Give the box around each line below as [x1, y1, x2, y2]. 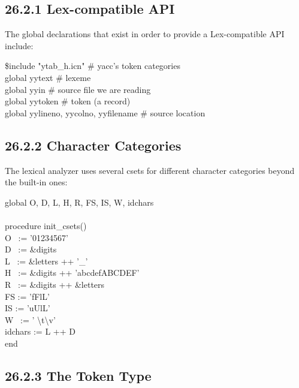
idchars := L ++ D [5, 325, 75, 338]
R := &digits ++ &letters [5, 278, 105, 290]
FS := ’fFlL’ [5, 290, 50, 302]
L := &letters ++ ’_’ [5, 254, 88, 267]
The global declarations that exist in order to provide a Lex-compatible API [5, 28, 285, 40]
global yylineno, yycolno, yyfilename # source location [5, 106, 206, 119]
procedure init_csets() [5, 219, 87, 231]
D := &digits [5, 243, 57, 255]
